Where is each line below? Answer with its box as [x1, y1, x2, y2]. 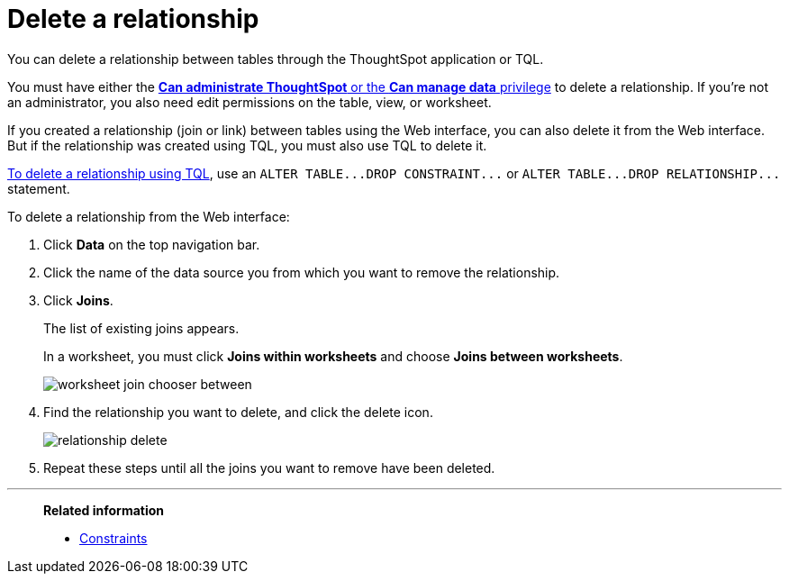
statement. [7, 180, 70, 196]
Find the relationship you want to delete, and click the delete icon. [43, 404, 433, 420]
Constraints [79, 530, 148, 546]
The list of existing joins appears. [43, 320, 240, 336]
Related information [43, 502, 165, 518]
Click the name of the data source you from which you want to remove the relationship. [43, 264, 560, 280]
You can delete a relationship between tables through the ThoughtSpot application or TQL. [7, 50, 544, 67]
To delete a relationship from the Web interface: [7, 208, 290, 224]
